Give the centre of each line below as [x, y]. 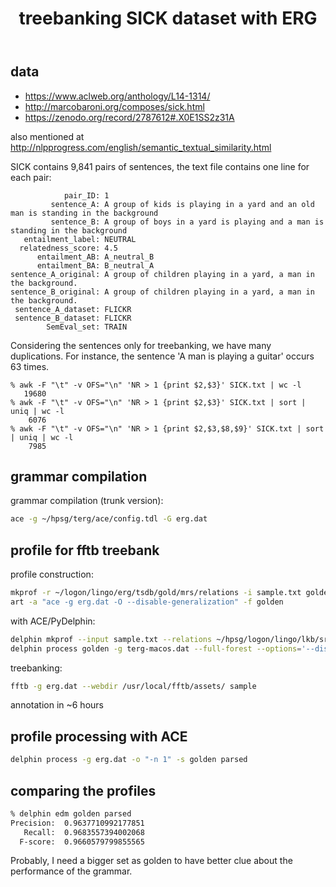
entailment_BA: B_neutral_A [95, 265]
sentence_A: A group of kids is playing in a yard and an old [182, 204]
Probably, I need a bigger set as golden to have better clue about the [151, 861]
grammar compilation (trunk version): [87, 501]
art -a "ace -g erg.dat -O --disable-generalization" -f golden [147, 602]
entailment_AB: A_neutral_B [95, 257]
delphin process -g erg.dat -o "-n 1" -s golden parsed [129, 760]
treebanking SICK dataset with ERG [168, 18]
